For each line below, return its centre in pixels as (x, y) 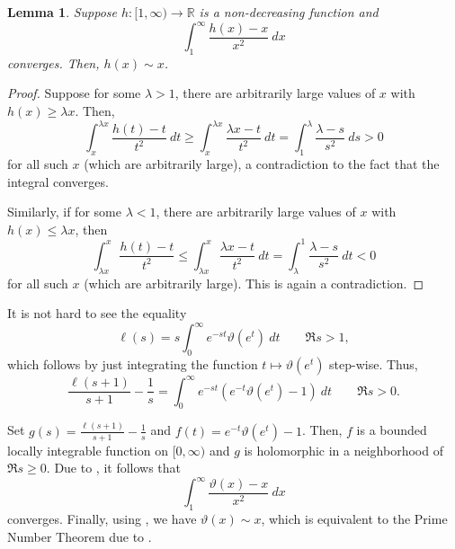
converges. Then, (54, 62)
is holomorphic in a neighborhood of (343, 450)
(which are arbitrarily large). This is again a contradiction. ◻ (254, 283)
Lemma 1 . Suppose (62, 12)
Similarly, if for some (64, 212)
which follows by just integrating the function (133, 364)
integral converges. (58, 181)
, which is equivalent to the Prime (354, 519)
